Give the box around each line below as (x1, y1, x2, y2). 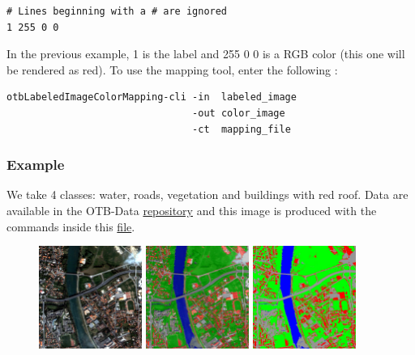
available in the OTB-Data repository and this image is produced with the (6, 201, 377, 218)
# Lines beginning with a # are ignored (6, 6, 228, 17)
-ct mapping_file (192, 123, 291, 135)
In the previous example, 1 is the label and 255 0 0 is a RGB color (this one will (6, 45, 405, 62)
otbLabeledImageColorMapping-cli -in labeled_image (6, 91, 297, 104)
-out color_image (192, 107, 285, 119)
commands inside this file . (6, 218, 135, 235)
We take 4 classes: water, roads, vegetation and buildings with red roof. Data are (6, 186, 409, 203)
